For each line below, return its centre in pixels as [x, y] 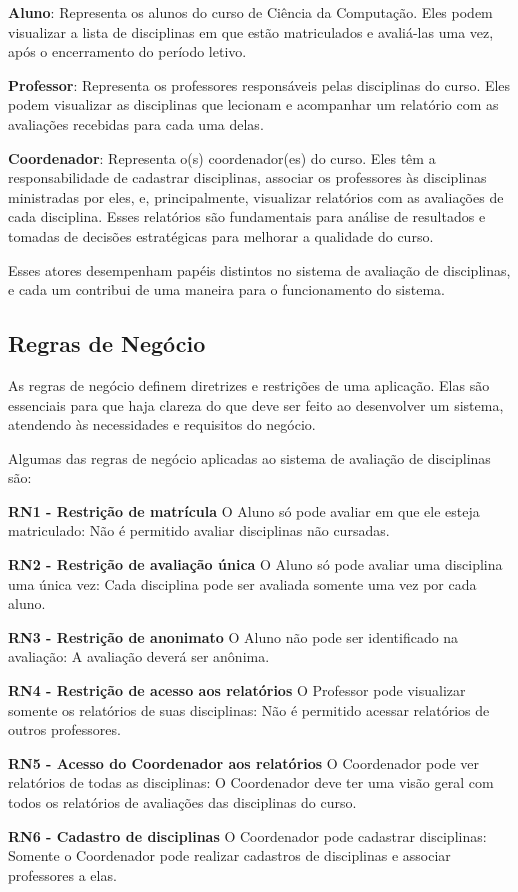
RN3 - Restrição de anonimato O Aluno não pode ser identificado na [233, 636]
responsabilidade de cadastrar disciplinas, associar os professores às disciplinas [247, 177]
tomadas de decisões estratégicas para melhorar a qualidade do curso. [221, 235]
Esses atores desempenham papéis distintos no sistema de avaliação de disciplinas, [259, 269]
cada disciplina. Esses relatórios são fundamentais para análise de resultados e [247, 216]
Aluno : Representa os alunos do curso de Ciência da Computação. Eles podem [250, 12]
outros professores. [64, 729]
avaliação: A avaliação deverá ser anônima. [139, 656]
